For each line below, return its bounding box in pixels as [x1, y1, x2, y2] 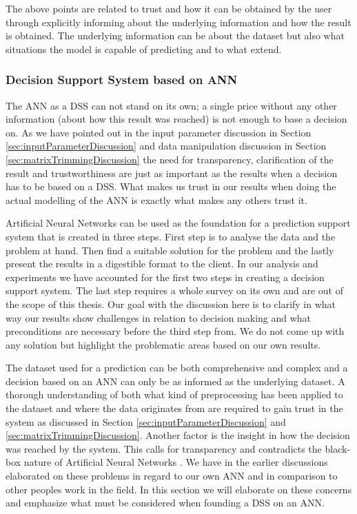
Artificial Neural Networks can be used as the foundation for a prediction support [6, 216, 351, 230]
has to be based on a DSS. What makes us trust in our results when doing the [6, 179, 336, 194]
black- [325, 441, 351, 455]
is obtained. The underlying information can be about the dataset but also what [6, 28, 345, 43]
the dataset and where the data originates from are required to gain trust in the [6, 401, 343, 415]
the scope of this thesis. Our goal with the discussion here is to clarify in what [6, 296, 336, 311]
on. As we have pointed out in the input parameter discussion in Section [6, 125, 312, 139]
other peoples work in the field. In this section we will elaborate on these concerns [6, 482, 352, 496]
